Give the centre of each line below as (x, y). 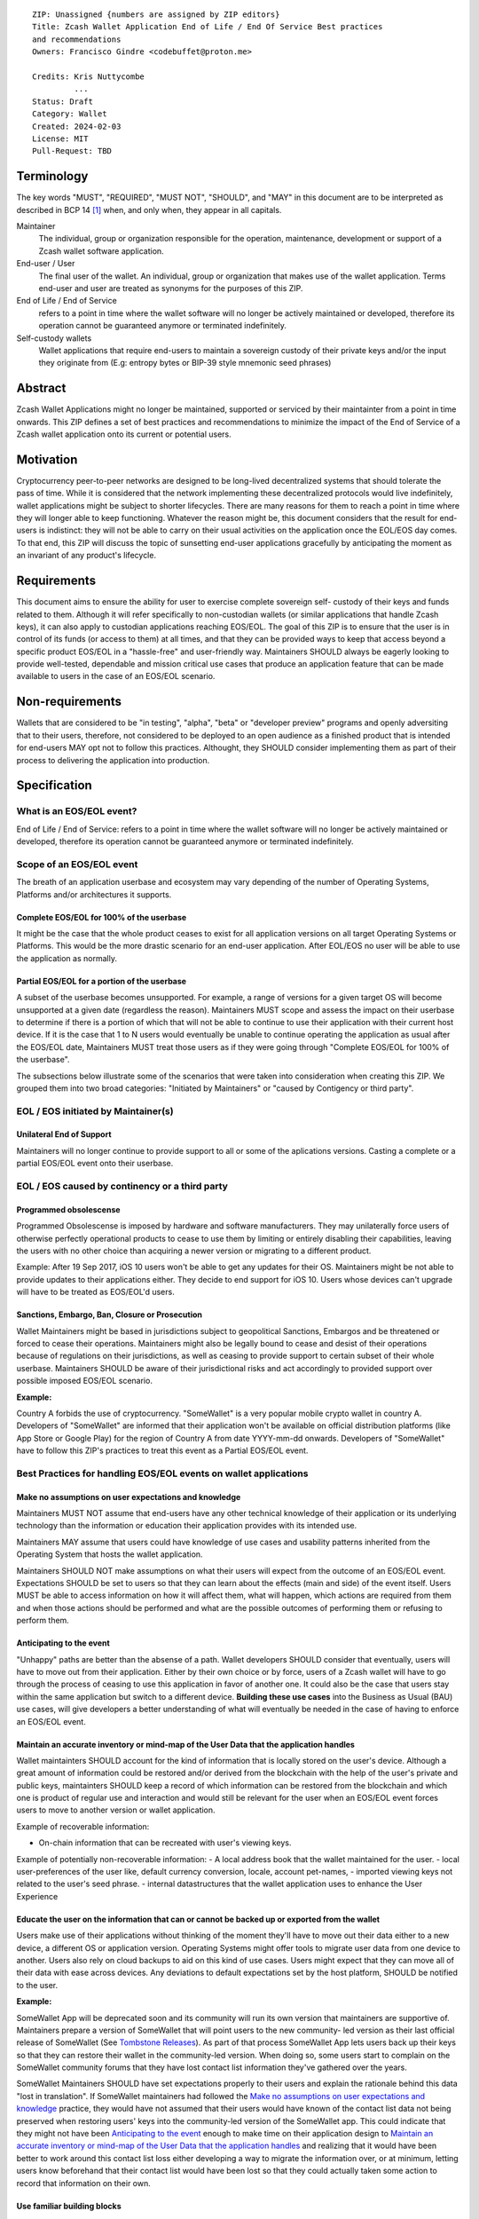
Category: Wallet (70, 114)
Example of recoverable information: (83, 1826)
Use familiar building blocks (69, 2206)
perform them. (43, 1621)
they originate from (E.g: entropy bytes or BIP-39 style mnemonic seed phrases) (185, 363)
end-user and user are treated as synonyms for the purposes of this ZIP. (171, 288)
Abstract (41, 388)
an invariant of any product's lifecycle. (86, 556)
